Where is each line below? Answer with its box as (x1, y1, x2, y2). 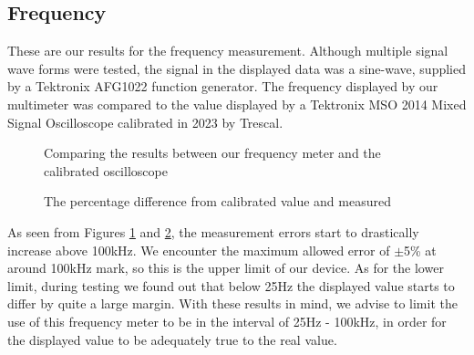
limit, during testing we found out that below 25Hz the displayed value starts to (7, 276, 455, 295)
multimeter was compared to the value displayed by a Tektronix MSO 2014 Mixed (7, 94, 467, 113)
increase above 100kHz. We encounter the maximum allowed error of (7, 240, 390, 259)
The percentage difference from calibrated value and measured (44, 192, 391, 211)
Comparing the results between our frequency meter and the (44, 143, 381, 162)
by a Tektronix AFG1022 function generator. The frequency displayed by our (7, 77, 438, 96)
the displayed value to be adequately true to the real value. (7, 329, 337, 349)
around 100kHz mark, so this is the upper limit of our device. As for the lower (7, 258, 444, 277)
